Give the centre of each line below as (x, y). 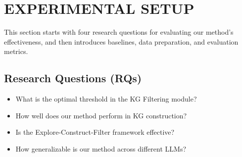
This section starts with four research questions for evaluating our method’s (119, 32)
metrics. (16, 51)
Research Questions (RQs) (73, 78)
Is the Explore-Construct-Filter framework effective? (95, 132)
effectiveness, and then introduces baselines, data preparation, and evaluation (121, 41)
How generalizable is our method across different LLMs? (101, 148)
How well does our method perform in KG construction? (101, 115)
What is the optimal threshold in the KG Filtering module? (106, 99)
